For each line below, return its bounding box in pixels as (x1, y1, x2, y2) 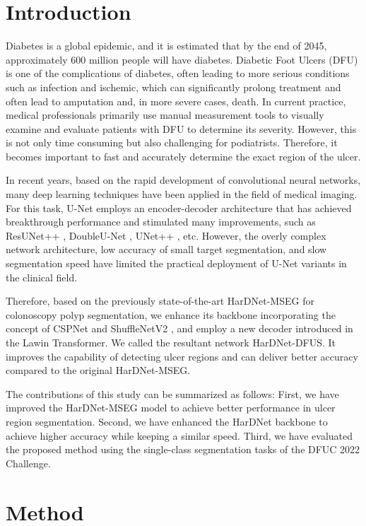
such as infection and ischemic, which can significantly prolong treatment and (6, 79, 341, 94)
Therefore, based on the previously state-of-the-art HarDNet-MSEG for (6, 293, 314, 308)
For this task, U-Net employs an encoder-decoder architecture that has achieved (6, 200, 352, 215)
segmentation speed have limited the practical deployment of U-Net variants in (6, 256, 347, 271)
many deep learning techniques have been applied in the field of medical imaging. (6, 187, 358, 201)
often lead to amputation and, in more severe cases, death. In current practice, (6, 93, 346, 108)
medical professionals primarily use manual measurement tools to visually (6, 107, 324, 122)
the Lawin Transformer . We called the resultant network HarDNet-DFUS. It (6, 335, 336, 349)
